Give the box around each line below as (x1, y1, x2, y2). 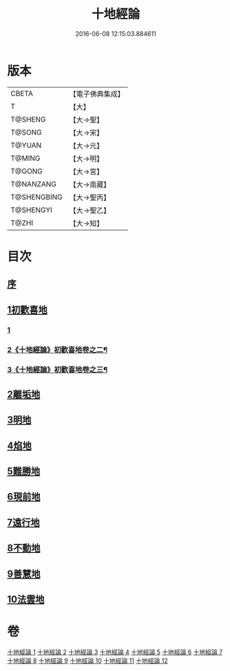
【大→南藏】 (69, 179, 111, 189)
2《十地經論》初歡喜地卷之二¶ (7, 344, 108, 354)
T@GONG (10, 166, 43, 176)
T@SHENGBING (10, 192, 63, 202)
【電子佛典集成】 (69, 89, 125, 99)
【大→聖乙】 (69, 205, 111, 215)
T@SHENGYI (10, 205, 53, 215)
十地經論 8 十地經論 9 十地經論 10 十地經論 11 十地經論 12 (7, 657, 168, 665)
